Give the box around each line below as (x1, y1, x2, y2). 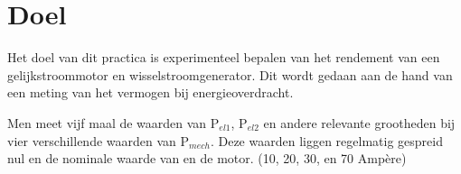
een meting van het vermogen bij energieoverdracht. (7, 83, 294, 102)
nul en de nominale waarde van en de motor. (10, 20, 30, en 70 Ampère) (7, 149, 407, 168)
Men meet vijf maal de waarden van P (7, 113, 220, 132)
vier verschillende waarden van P (7, 131, 190, 150)
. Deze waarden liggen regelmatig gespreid (210, 131, 443, 150)
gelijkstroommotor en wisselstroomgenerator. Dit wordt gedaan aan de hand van (7, 65, 453, 84)
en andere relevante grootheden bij (263, 113, 456, 132)
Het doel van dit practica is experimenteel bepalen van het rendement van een (7, 48, 440, 67)
